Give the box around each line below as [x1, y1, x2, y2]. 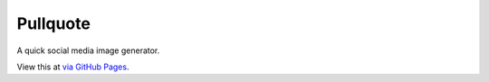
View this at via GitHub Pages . [16, 61, 129, 72]
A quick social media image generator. [16, 45, 160, 56]
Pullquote [16, 14, 91, 33]
